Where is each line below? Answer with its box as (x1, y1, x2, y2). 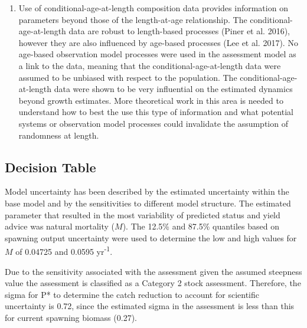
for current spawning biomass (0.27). (5, 311, 137, 323)
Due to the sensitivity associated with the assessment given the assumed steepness (5, 265, 302, 277)
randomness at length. (18, 129, 99, 141)
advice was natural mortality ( (5, 220, 115, 232)
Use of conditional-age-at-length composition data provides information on (18, 2, 288, 14)
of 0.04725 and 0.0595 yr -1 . (15, 244, 113, 257)
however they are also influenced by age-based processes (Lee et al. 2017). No (18, 36, 298, 48)
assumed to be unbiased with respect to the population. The (18, 71, 237, 83)
